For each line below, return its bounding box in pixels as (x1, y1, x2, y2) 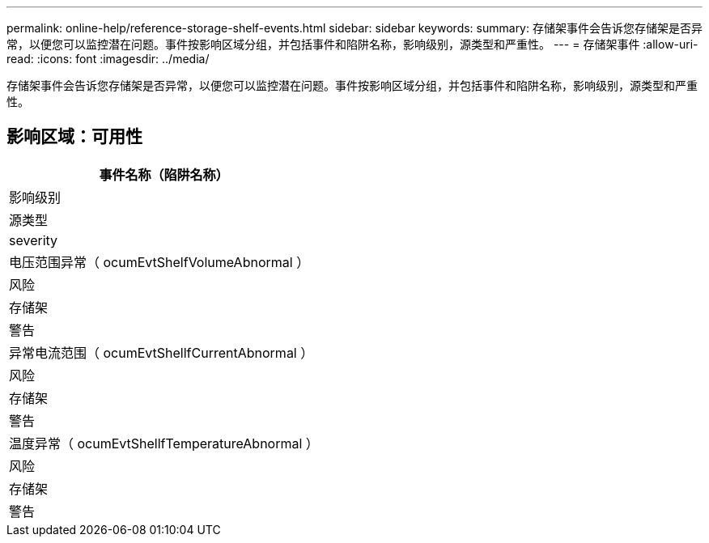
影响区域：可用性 (6, 126, 142, 147)
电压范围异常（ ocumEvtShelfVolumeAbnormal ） (9, 253, 310, 270)
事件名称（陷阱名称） (99, 166, 229, 183)
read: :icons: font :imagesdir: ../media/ (6, 52, 210, 66)
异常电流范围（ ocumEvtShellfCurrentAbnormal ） (9, 344, 314, 361)
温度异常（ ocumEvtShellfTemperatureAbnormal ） (9, 435, 319, 452)
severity (9, 231, 58, 248)
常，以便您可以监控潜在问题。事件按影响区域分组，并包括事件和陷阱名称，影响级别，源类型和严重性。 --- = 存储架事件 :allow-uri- (6, 37, 698, 51)
